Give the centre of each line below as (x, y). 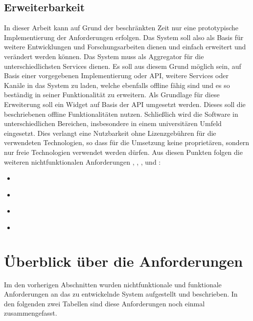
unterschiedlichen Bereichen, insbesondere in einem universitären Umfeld (113, 123)
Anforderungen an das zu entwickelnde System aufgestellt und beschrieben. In (121, 294)
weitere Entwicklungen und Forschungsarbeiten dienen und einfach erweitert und (125, 47)
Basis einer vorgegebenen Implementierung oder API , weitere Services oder (116, 75)
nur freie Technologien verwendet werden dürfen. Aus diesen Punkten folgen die (123, 152)
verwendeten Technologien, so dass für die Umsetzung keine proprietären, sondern (127, 142)
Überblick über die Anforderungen (124, 261)
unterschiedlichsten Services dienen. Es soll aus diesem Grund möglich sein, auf (123, 66)
